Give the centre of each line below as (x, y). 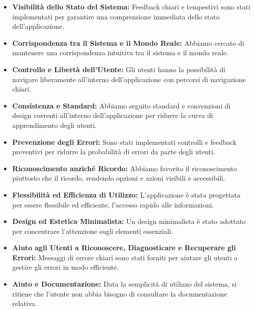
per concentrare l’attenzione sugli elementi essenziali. (93, 231)
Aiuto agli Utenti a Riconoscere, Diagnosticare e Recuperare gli (124, 248)
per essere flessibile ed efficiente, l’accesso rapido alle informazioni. (113, 204)
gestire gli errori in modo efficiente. (65, 267)
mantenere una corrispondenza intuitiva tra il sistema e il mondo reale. (120, 52)
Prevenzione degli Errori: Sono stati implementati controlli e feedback (124, 142)
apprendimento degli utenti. (54, 125)
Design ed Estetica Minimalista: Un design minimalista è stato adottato (129, 221)
